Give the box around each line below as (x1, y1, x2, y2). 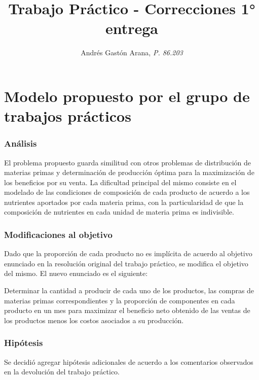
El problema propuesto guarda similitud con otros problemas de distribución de (4, 157, 251, 167)
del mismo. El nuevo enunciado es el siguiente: (4, 268, 148, 279)
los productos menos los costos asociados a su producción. (4, 315, 184, 325)
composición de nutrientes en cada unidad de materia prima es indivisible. (4, 206, 234, 217)
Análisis (4, 137, 37, 150)
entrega (105, 18, 159, 39)
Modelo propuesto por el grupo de (4, 85, 250, 106)
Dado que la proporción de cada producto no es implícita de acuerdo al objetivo (4, 248, 252, 259)
